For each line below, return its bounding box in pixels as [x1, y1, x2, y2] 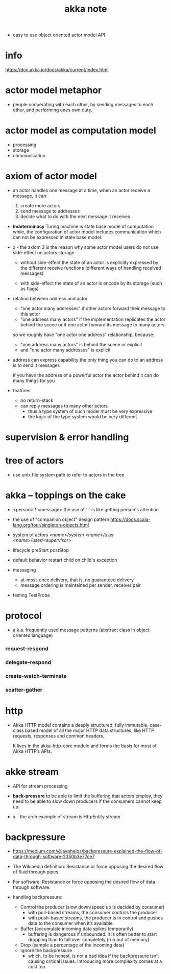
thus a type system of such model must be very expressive [28, 408, 152, 414]
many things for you [12, 377, 55, 384]
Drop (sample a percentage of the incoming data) [20, 942, 125, 948]
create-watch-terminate [5, 672, 67, 679]
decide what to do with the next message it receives [20, 213, 130, 220]
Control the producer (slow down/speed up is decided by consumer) [20, 904, 165, 910]
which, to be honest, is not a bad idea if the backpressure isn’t [28, 953, 159, 959]
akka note [64, 3, 107, 15]
